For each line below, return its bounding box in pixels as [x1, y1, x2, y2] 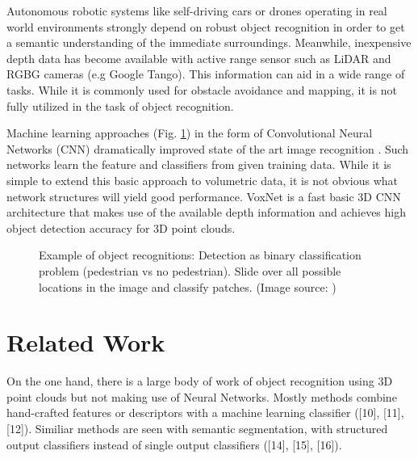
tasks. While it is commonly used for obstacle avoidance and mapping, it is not [6, 81, 397, 98]
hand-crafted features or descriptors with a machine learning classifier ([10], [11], [6, 404, 404, 421]
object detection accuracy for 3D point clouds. [6, 219, 236, 236]
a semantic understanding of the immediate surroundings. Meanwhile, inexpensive [6, 34, 412, 51]
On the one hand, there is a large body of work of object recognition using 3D [6, 373, 393, 390]
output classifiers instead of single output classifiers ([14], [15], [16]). [6, 436, 342, 453]
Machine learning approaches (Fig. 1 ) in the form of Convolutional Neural [6, 124, 373, 141]
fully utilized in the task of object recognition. [6, 97, 234, 114]
